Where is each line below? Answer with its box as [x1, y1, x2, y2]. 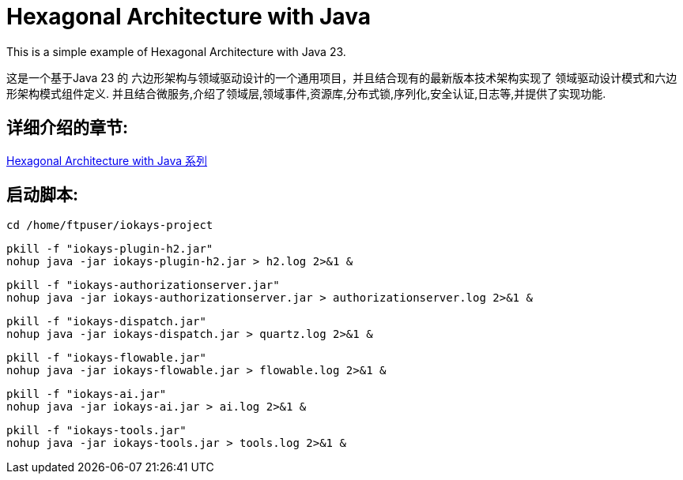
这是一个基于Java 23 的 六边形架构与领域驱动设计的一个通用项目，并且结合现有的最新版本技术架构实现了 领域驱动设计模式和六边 [6, 70, 677, 84]
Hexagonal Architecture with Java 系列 [6, 153, 208, 167]
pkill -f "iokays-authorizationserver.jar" [6, 279, 280, 292]
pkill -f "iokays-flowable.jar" [6, 351, 206, 365]
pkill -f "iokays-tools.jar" [6, 424, 187, 437]
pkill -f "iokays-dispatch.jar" [6, 315, 206, 328]
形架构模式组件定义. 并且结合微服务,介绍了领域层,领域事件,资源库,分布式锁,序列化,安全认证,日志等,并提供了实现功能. [6, 86, 606, 100]
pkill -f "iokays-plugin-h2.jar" [6, 242, 213, 256]
